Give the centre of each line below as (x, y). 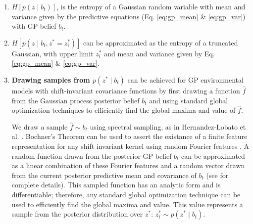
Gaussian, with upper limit (52, 53)
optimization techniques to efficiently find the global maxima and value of (124, 110)
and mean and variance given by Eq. (159, 53)
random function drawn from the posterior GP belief (92, 156)
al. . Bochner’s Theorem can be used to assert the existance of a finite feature (129, 136)
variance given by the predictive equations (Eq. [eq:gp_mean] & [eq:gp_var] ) (128, 16)
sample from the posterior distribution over (77, 214)
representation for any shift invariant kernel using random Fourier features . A (130, 146)
